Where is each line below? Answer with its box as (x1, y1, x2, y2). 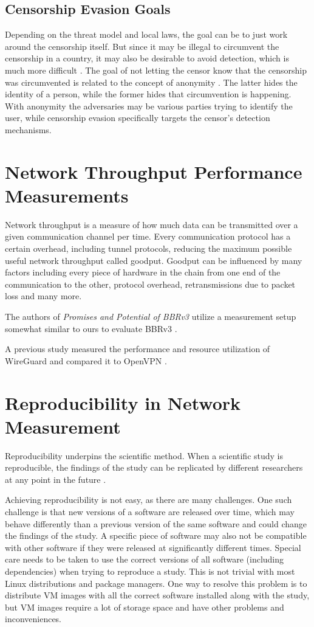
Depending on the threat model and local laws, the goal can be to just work (5, 28, 288, 41)
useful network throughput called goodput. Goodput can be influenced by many (5, 254, 302, 266)
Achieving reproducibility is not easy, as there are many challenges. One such (5, 493, 292, 506)
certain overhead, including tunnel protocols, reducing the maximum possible (5, 242, 292, 255)
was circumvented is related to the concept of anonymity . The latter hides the (5, 75, 298, 88)
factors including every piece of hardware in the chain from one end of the (5, 266, 281, 279)
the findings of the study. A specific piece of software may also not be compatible (5, 529, 307, 542)
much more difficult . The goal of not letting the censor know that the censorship (5, 63, 307, 76)
